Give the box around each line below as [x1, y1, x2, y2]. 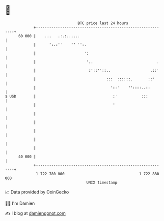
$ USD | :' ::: [5, 94, 148, 99]
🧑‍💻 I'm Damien [5, 200, 35, 206]
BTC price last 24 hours [78, 21, 129, 26]
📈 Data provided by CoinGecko [5, 189, 69, 195]
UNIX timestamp [86, 180, 118, 185]
